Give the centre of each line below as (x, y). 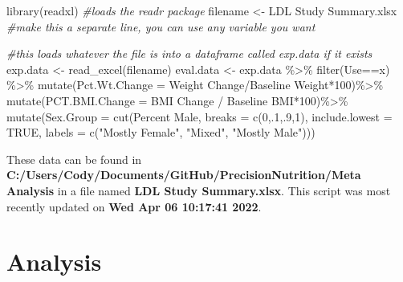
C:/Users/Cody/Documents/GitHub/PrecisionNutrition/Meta (184, 175)
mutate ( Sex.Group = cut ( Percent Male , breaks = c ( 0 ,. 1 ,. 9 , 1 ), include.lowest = (199, 116)
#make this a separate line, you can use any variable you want (161, 26)
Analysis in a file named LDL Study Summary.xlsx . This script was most (199, 190)
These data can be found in (74, 159)
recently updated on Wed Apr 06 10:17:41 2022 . (134, 206)
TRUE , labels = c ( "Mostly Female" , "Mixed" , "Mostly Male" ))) (161, 132)
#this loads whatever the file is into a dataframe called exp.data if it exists (189, 53)
